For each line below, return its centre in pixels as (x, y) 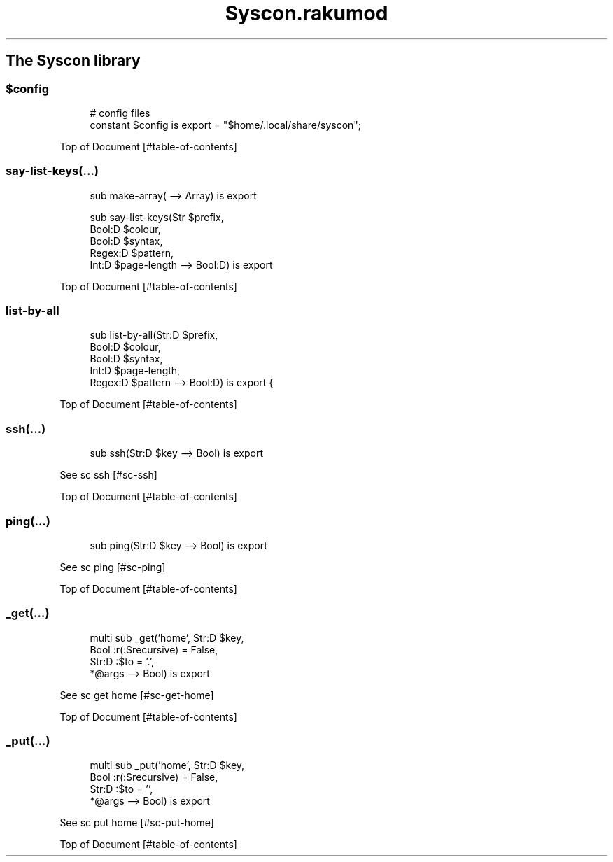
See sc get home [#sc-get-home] (137, 695)
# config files (120, 113)
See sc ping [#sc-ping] (113, 567)
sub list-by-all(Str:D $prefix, (154, 335)
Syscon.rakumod (306, 13)
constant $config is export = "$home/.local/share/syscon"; (226, 125)
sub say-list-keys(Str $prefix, (157, 217)
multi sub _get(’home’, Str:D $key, (167, 637)
